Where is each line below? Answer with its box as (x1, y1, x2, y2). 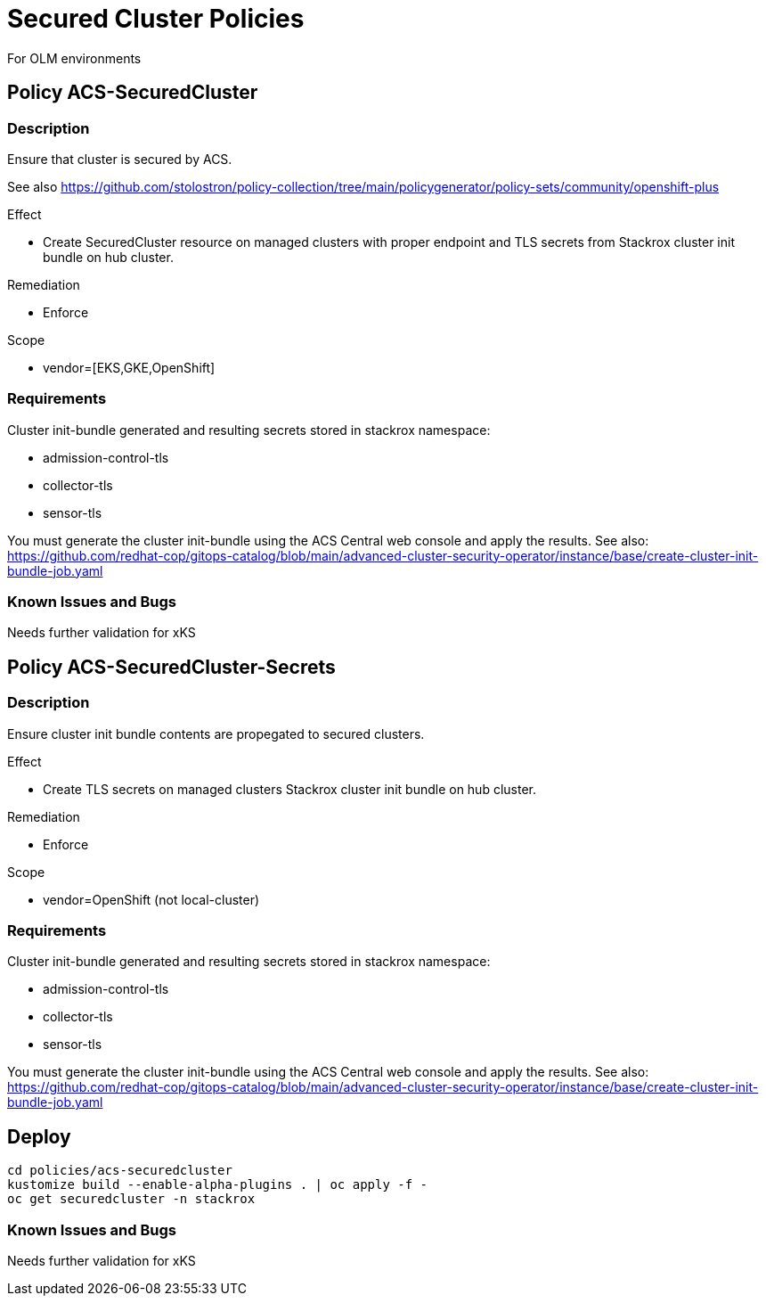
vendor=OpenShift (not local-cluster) (43, 891, 260, 907)
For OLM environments (7, 50, 142, 66)
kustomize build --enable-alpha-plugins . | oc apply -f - (7, 1177, 428, 1192)
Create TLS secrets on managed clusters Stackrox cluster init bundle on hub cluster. (43, 781, 536, 797)
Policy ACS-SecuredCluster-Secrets (7, 655, 336, 678)
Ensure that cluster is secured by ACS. (7, 151, 232, 167)
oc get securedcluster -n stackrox (7, 1192, 256, 1207)
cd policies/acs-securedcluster (7, 1163, 232, 1178)
